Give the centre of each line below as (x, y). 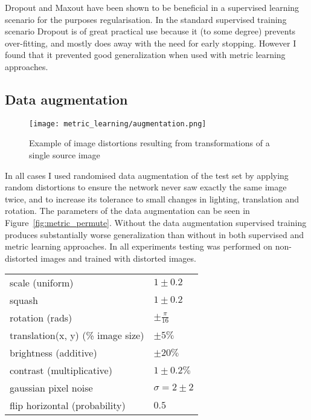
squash (24, 300)
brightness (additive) (53, 353)
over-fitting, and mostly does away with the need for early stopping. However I (151, 43)
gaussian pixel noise (51, 388)
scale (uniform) (42, 283)
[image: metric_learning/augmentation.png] (118, 124)
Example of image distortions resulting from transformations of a (149, 143)
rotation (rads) (41, 318)
